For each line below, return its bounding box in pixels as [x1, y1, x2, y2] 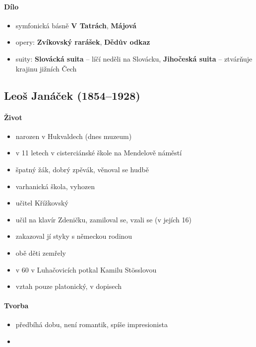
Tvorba [4, 300, 29, 311]
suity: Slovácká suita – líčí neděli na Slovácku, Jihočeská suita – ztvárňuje [15, 53, 253, 64]
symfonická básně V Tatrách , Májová [15, 20, 136, 30]
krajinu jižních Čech [15, 63, 77, 73]
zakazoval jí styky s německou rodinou [15, 231, 132, 241]
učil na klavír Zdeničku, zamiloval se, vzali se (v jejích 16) [15, 214, 192, 224]
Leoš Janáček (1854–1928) [4, 87, 140, 103]
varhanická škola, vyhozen [15, 181, 95, 191]
